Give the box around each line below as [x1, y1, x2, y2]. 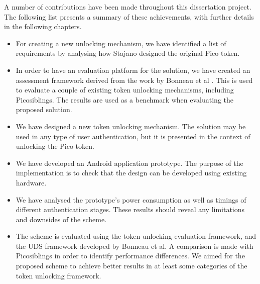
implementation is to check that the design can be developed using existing [16, 167, 247, 178]
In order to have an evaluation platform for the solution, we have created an [16, 64, 250, 75]
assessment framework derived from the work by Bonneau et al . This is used [16, 74, 253, 85]
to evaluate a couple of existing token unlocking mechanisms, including [16, 84, 234, 95]
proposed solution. [16, 104, 72, 115]
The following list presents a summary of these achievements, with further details [4, 11, 254, 22]
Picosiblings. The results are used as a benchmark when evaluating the [16, 94, 233, 105]
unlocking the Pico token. [16, 141, 94, 151]
